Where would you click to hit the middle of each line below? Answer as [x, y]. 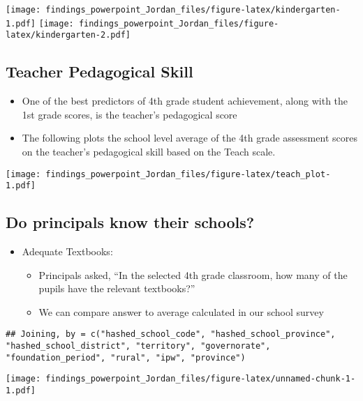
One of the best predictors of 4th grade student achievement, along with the [185, 101]
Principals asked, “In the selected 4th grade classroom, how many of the [193, 274]
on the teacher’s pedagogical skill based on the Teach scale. [149, 151]
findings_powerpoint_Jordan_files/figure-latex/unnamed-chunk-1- [201, 379]
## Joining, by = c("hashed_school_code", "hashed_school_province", [171, 334]
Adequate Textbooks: [67, 251]
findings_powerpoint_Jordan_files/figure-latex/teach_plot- [188, 174]
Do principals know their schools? [130, 222]
